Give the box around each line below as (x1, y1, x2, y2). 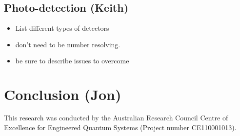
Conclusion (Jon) (4, 84, 121, 104)
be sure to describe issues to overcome (15, 56, 129, 66)
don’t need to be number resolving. (15, 39, 120, 49)
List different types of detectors (15, 23, 109, 33)
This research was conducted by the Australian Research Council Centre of (4, 113, 228, 123)
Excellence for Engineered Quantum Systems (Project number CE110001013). (4, 122, 237, 132)
